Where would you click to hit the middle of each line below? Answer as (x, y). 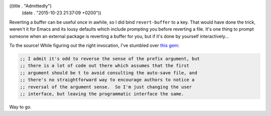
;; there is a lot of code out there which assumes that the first (105, 66)
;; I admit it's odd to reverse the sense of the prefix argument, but (110, 59)
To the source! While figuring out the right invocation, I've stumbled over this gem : (94, 45)
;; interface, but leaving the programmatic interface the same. (102, 94)
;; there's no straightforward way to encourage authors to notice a (107, 80)
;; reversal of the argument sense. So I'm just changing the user (106, 87)
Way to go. (21, 107)
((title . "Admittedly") (31, 6)
